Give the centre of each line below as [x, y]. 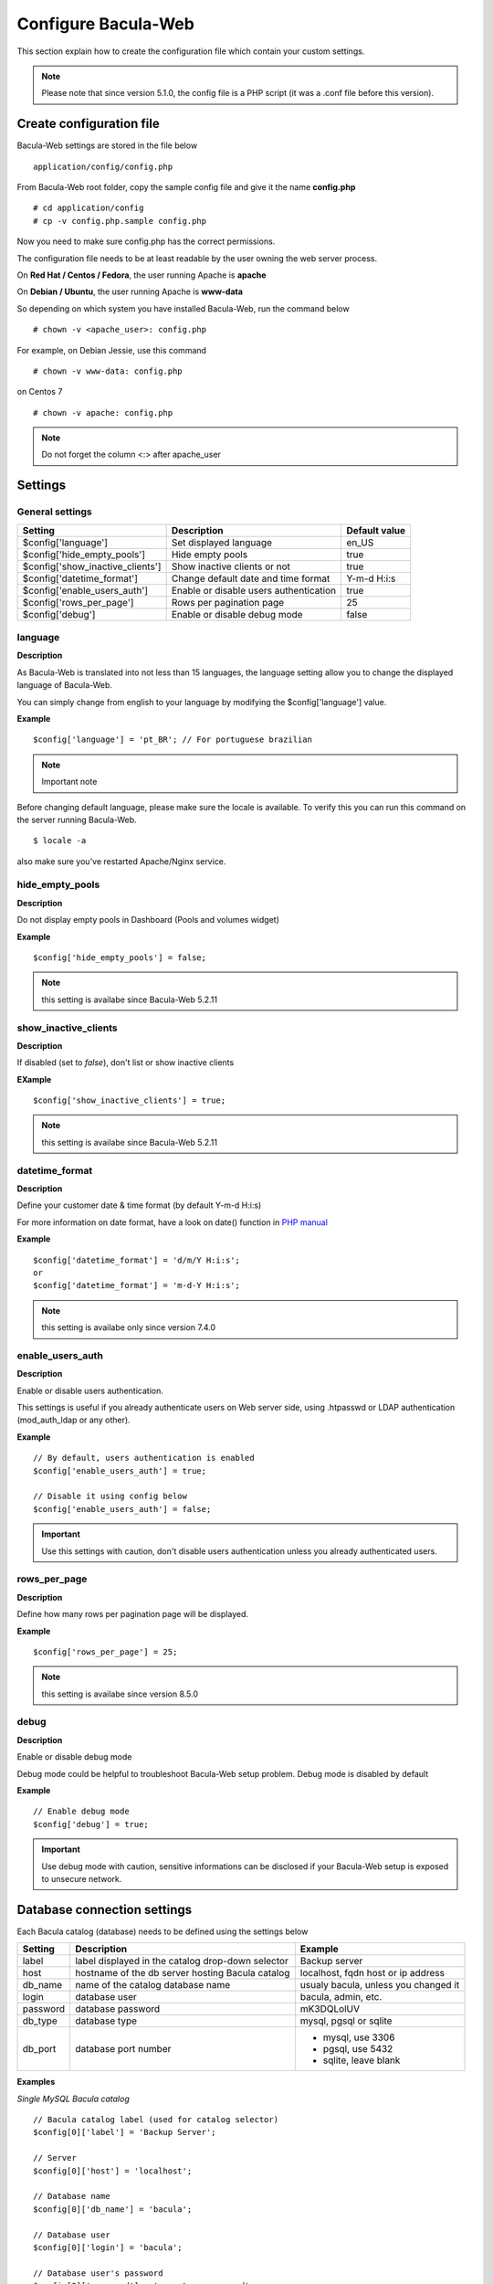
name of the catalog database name [152, 1985]
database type [105, 2021]
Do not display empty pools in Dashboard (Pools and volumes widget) [148, 920]
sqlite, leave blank [362, 2060]
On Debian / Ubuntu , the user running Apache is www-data [130, 291]
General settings [55, 512]
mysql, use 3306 [359, 2037]
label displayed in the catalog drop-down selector [182, 1961]
